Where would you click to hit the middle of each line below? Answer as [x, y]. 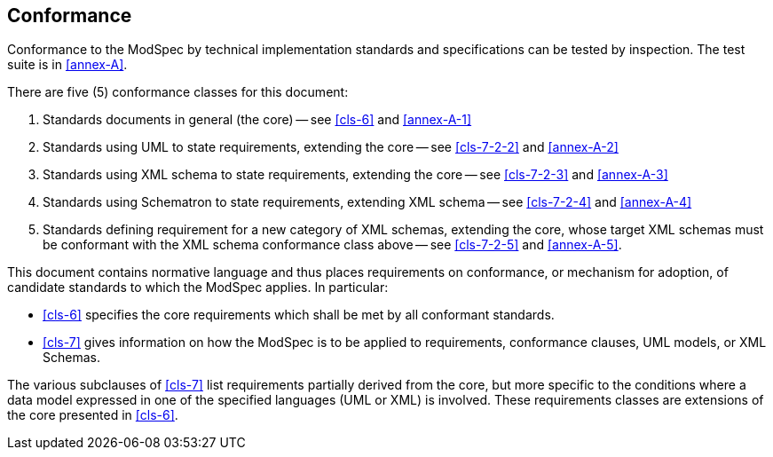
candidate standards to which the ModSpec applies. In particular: [198, 288]
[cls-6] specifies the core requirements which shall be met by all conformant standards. [299, 315]
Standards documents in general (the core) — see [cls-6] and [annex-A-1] [257, 120]
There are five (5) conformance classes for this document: [178, 92]
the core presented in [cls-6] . [93, 415]
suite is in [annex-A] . [67, 65]
